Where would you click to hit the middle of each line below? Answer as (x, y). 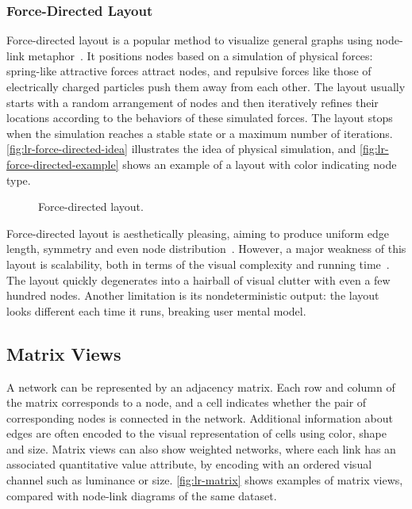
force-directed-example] (63, 164)
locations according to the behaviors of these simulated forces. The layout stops (200, 118)
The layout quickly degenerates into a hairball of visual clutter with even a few (198, 279)
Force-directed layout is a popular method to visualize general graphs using (190, 40)
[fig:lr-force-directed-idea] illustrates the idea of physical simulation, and (181, 149)
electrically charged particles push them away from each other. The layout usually (206, 86)
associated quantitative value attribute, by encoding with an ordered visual (189, 464)
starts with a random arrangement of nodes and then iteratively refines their (193, 102)
